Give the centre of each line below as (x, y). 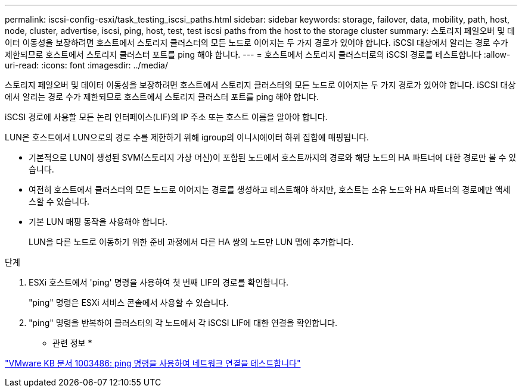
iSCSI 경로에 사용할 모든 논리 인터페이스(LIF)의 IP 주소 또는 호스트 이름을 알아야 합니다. (166, 117)
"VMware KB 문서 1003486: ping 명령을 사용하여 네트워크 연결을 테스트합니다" (153, 363)
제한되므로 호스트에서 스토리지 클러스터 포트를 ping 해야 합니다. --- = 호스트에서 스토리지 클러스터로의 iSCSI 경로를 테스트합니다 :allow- (258, 54)
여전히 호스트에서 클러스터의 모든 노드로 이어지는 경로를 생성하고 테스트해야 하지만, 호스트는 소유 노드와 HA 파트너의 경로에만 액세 (270, 189)
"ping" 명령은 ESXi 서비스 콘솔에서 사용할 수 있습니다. (129, 302)
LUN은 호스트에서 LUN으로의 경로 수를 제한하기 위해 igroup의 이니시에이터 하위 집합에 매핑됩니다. (187, 137)
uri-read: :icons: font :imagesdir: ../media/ (86, 65)
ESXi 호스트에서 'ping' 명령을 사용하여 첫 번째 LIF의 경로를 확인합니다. (159, 282)
